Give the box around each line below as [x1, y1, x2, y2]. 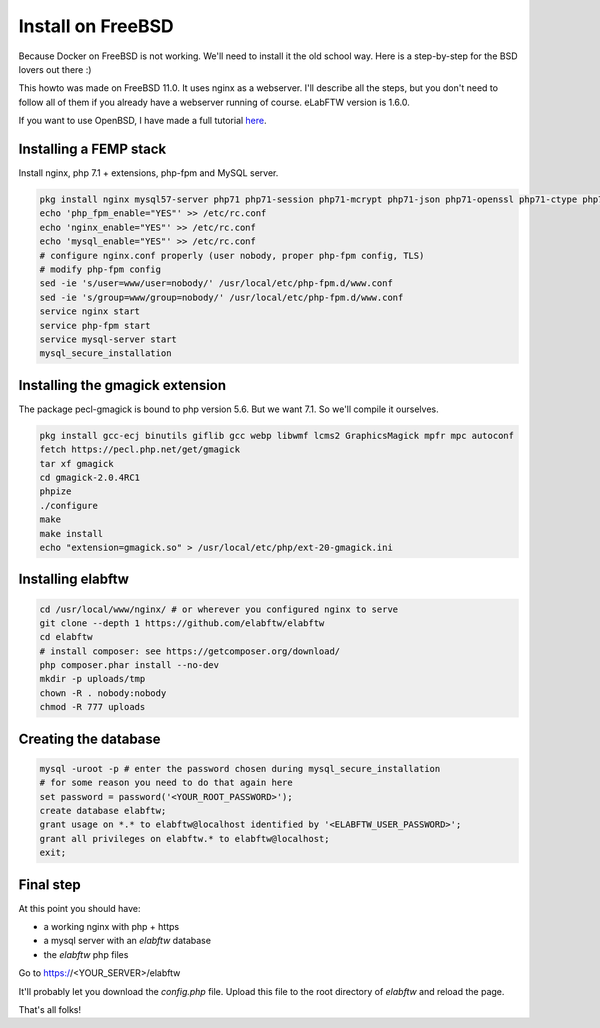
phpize [39, 486, 72, 497]
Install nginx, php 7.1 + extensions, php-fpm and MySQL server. [18, 167, 279, 179]
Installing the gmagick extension [18, 376, 227, 394]
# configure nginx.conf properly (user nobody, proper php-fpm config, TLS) [39, 250, 425, 261]
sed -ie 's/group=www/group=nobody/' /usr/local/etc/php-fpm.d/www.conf [39, 291, 404, 303]
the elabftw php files [43, 948, 129, 960]
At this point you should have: [18, 902, 141, 914]
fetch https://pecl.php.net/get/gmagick [39, 444, 240, 455]
